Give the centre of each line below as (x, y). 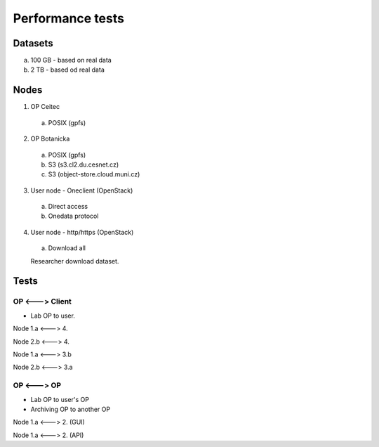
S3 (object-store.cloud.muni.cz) (94, 174)
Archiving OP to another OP (71, 409)
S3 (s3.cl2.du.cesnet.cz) (84, 164)
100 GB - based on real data (71, 60)
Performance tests (68, 18)
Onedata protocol (73, 216)
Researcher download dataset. (75, 261)
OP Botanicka (50, 139)
